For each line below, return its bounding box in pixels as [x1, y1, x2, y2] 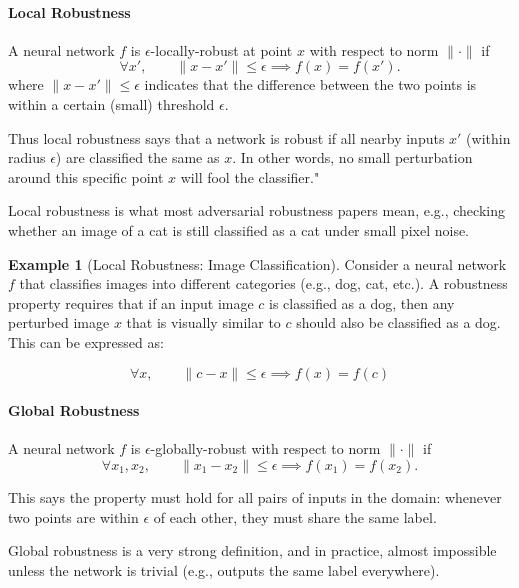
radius [8, 147, 46, 168]
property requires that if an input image [8, 292, 254, 313]
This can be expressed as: [8, 331, 164, 352]
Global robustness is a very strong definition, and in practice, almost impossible [8, 540, 497, 561]
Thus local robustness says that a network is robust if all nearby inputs [8, 127, 445, 148]
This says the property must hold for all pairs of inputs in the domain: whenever [8, 486, 502, 507]
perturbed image [8, 312, 110, 333]
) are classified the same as [55, 147, 220, 168]
